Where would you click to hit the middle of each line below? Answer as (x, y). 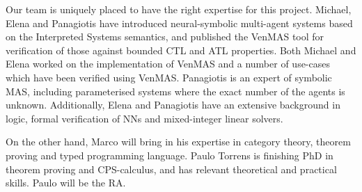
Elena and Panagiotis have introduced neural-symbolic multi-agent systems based (179, 23)
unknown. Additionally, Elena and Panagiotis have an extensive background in (173, 105)
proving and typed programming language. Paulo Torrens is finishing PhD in (170, 155)
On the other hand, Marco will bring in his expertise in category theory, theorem (178, 142)
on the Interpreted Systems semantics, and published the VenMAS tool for (165, 37)
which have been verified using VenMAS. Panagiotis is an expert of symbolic (169, 77)
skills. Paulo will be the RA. (66, 183)
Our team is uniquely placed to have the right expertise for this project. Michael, (179, 9)
